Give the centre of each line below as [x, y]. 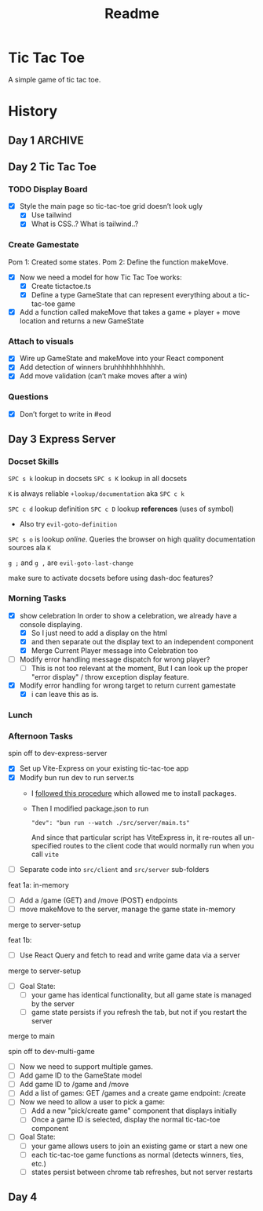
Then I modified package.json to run [90, 808]
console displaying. [51, 624]
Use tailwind [51, 215]
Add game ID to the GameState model [81, 1075]
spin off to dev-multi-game [52, 1052]
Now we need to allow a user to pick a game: [92, 1102]
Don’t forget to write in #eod [65, 414]
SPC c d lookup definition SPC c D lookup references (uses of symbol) [121, 509]
